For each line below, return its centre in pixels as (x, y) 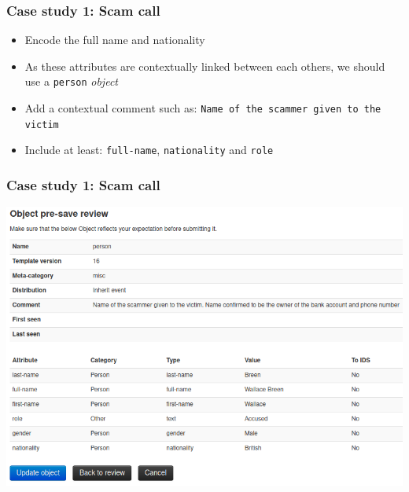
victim (42, 125)
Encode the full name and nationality (115, 40)
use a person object (71, 81)
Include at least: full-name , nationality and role (149, 150)
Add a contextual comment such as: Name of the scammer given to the (203, 108)
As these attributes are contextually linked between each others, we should (205, 66)
